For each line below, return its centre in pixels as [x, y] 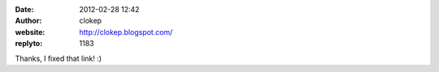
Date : [24, 9]
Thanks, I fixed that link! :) [58, 58]
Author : [28, 21]
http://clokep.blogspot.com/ [126, 32]
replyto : [29, 44]
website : [30, 32]
